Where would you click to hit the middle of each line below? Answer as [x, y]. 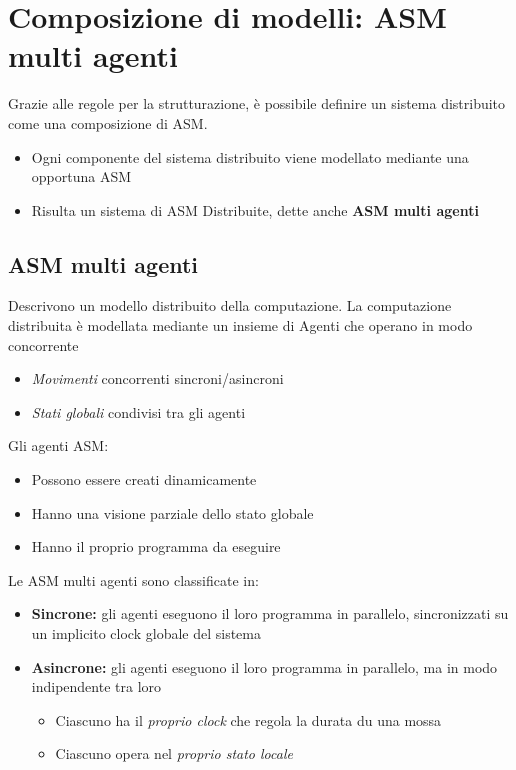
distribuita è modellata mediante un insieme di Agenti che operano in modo [240, 325]
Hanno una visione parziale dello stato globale [172, 512]
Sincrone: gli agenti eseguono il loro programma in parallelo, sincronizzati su [270, 613]
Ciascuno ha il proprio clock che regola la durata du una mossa [248, 719]
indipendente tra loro [96, 686]
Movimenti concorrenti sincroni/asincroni [157, 378]
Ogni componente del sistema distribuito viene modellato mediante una [250, 156]
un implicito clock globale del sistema [146, 633]
